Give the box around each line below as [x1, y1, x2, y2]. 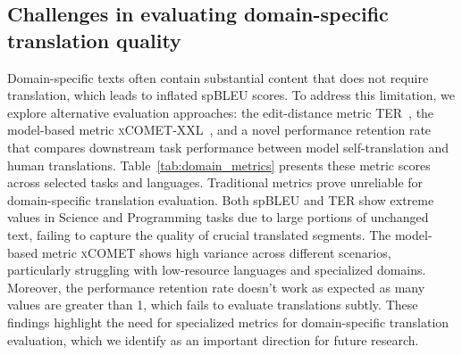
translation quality [7, 26, 181, 54]
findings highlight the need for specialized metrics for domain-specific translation [7, 312, 449, 331]
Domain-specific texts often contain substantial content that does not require [7, 68, 429, 87]
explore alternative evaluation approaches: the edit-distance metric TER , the [7, 103, 434, 121]
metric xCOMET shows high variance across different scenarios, [41, 243, 391, 261]
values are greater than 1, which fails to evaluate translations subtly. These [7, 295, 418, 314]
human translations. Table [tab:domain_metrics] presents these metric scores [7, 155, 431, 174]
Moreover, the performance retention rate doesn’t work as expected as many [7, 277, 425, 296]
